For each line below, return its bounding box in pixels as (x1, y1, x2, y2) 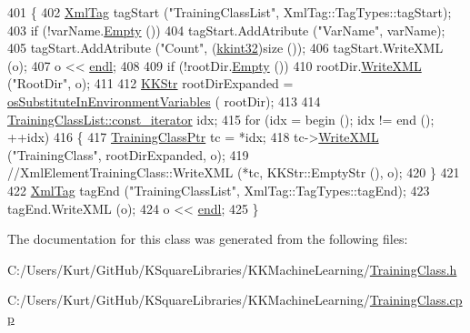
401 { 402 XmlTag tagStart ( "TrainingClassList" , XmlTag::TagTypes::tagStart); (7, 3, 452, 21)
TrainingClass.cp (369, 290, 463, 309)
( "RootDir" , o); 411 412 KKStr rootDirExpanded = (7, 74, 294, 93)
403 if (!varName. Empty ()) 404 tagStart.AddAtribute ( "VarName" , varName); (7, 20, 445, 39)
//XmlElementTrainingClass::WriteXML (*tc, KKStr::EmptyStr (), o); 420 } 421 (7, 163, 460, 182)
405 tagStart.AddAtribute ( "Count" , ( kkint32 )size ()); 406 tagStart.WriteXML (7, 38, 444, 57)
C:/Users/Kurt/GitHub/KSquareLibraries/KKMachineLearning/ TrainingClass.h (7, 259, 457, 278)
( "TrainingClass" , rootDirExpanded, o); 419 (7, 145, 249, 164)
